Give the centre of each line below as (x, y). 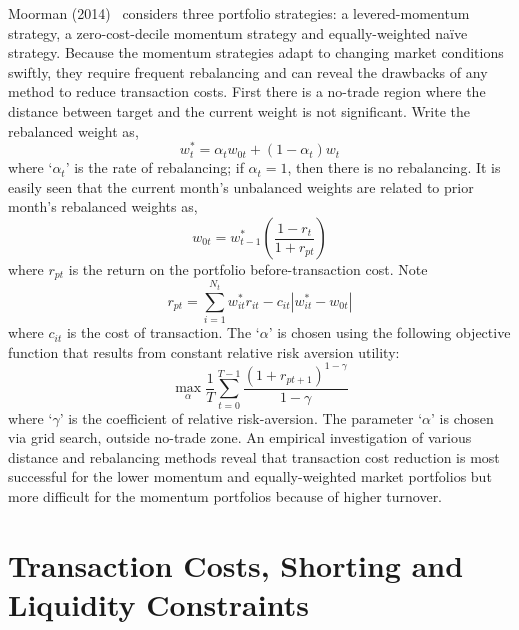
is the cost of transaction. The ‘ (163, 332)
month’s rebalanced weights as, (103, 206)
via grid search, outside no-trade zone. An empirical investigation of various (240, 437)
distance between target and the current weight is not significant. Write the (239, 110)
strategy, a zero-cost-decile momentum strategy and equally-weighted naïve (238, 32)
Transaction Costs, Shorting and (236, 564)
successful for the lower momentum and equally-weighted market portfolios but (250, 476)
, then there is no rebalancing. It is (394, 167)
